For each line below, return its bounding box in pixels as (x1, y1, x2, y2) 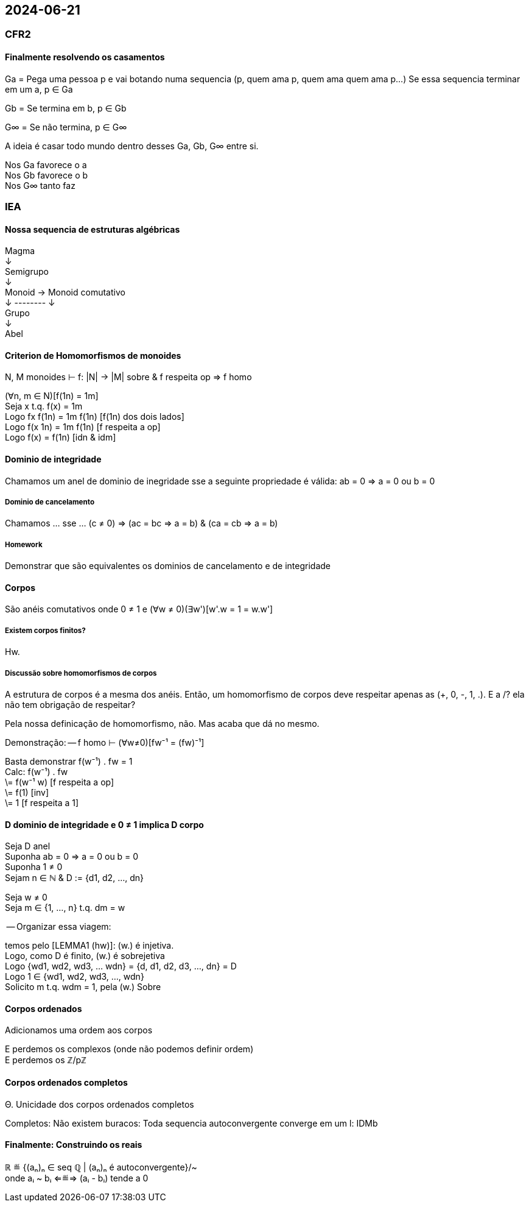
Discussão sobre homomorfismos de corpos (5, 668, 157, 678)
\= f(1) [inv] (5, 787, 49, 798)
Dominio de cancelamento (5, 498, 95, 507)
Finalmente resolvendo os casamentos (5, 52, 165, 63)
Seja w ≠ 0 (5, 892, 47, 903)
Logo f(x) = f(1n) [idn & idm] (5, 432, 116, 443)
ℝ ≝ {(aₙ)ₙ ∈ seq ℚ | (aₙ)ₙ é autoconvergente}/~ (5, 1161, 197, 1172)
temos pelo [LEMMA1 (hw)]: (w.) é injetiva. (5, 940, 174, 951)
